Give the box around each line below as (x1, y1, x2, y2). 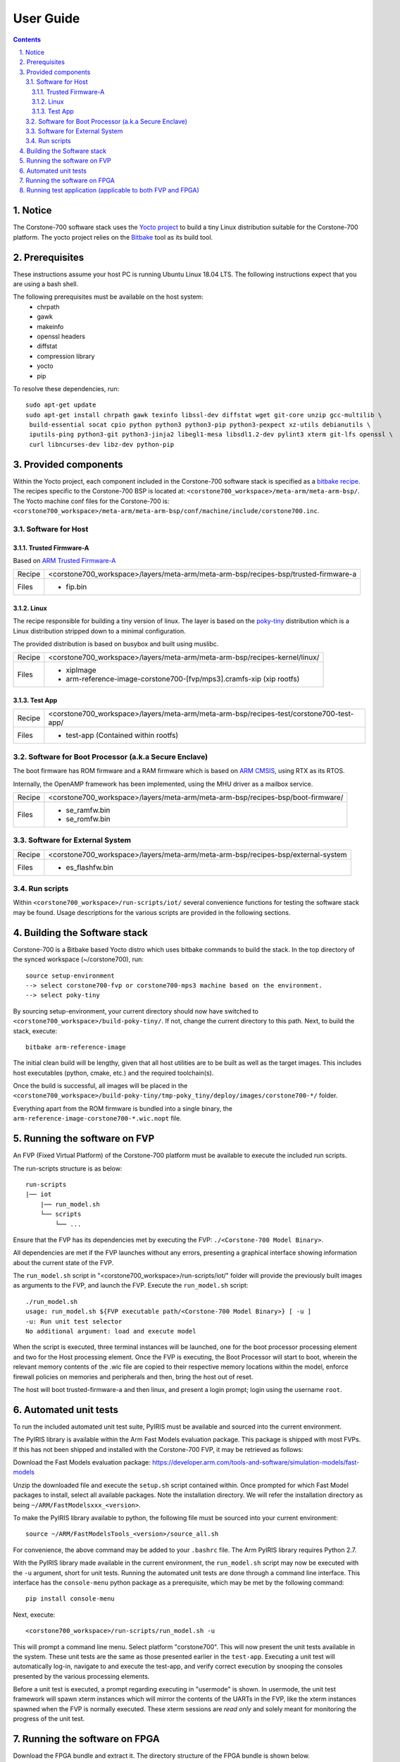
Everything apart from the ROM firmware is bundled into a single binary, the (13, 1104, 232, 1113)
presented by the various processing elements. (13, 1672, 150, 1680)
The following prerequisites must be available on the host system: (13, 292, 204, 301)
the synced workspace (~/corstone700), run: (13, 955, 144, 963)
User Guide (13, 11, 80, 26)
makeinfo (37, 322, 64, 331)
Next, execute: (13, 1610, 56, 1619)
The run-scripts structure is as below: (13, 1164, 123, 1173)
